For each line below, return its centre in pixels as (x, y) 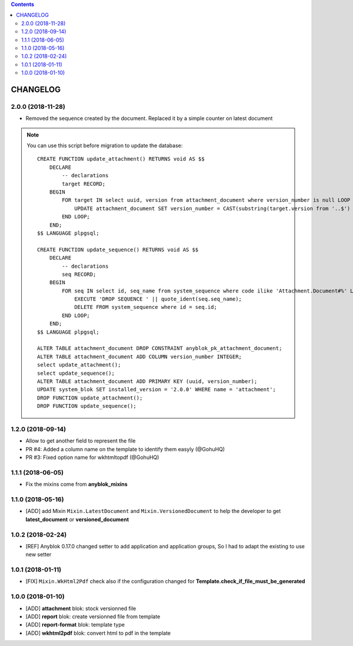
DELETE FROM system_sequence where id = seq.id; (146, 307)
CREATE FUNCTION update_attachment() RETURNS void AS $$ (121, 159)
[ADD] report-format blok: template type (75, 625)
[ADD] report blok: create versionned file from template (93, 616)
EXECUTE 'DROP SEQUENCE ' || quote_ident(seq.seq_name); (158, 299)
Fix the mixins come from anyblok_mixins (76, 484)
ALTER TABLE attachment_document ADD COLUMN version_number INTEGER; (140, 357)
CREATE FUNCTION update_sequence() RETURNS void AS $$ (118, 249)
